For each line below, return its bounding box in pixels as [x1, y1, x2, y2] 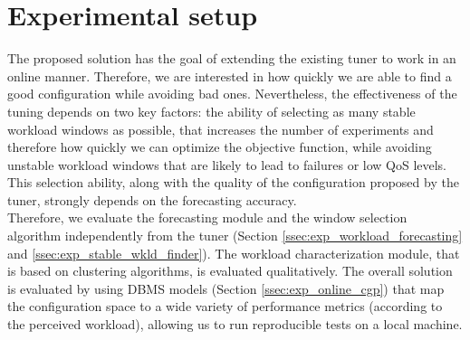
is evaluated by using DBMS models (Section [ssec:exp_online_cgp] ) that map [7, 279, 445, 297]
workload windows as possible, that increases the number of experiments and [7, 119, 434, 138]
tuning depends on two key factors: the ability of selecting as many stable [7, 101, 416, 120]
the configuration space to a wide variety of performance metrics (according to [7, 297, 443, 316]
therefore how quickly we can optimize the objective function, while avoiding [7, 137, 432, 156]
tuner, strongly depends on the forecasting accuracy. [7, 190, 297, 209]
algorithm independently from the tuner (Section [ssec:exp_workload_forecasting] [7, 226, 463, 245]
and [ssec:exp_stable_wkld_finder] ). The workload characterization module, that [7, 243, 460, 262]
